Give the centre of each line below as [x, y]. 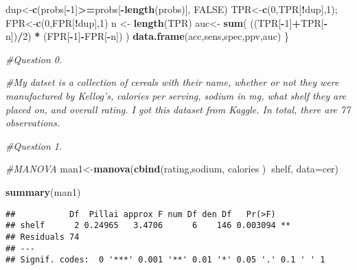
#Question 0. [34, 59]
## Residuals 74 [43, 237]
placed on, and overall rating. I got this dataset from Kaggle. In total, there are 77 [178, 109]
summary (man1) [43, 191]
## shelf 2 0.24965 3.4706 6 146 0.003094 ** [148, 226]
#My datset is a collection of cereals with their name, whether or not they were [172, 82]
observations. [33, 123]
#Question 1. [34, 145]
